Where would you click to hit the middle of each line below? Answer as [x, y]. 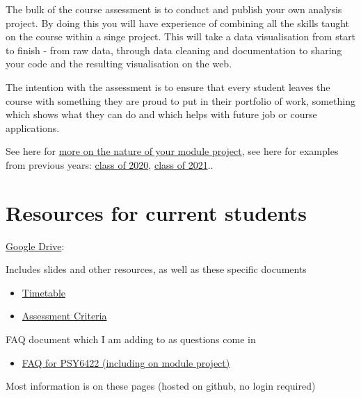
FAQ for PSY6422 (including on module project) [126, 362]
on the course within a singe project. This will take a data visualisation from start [181, 36]
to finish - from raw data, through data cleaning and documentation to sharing [174, 50]
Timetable [44, 292]
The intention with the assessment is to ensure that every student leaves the [168, 86]
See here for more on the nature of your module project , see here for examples [172, 151]
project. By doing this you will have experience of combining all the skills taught [178, 23]
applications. [33, 127]
